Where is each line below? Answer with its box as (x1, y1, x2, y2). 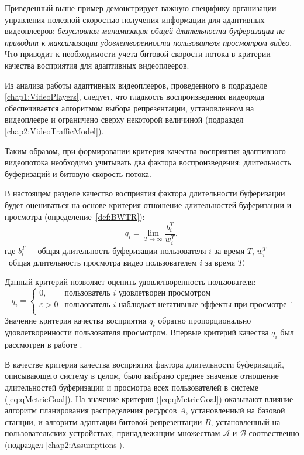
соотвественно (248, 427, 299, 439)
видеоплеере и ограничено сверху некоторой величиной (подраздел (5, 113, 244, 125)
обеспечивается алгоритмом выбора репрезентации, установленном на (5, 101, 254, 114)
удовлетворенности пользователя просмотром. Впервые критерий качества (5, 326, 269, 338)
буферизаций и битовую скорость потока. (5, 167, 151, 179)
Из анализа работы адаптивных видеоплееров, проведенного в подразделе (5, 79, 267, 91)
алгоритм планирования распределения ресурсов (5, 404, 177, 416)
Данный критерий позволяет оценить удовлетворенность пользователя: (5, 276, 256, 288)
